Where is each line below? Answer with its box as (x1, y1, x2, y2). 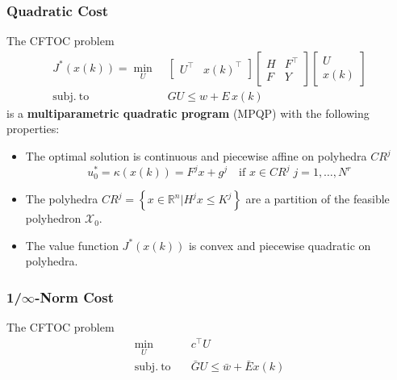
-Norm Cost (35, 286, 115, 307)
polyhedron (25, 210, 81, 227)
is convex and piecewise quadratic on (188, 236, 371, 253)
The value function (25, 236, 119, 253)
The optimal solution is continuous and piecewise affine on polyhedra (25, 148, 367, 165)
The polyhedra (25, 190, 98, 207)
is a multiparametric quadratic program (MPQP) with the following (6, 104, 370, 121)
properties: (6, 120, 60, 137)
